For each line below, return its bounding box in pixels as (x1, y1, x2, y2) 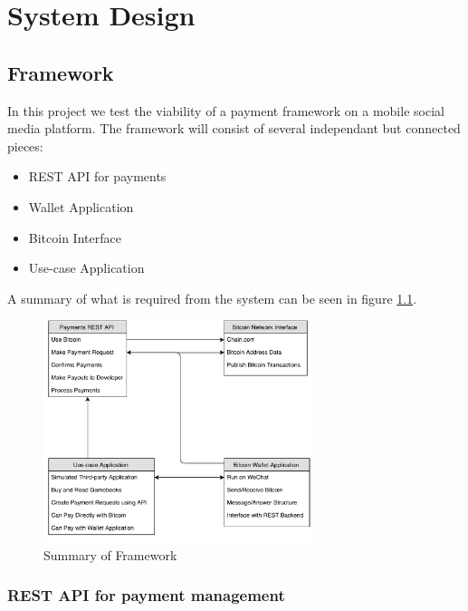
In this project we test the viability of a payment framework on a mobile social (7, 101, 444, 120)
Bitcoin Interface (28, 228, 121, 247)
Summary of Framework (43, 545, 177, 564)
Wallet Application (28, 197, 134, 216)
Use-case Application (28, 258, 145, 277)
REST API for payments (28, 167, 167, 186)
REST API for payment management (7, 584, 285, 606)
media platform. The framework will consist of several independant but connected (7, 119, 461, 138)
